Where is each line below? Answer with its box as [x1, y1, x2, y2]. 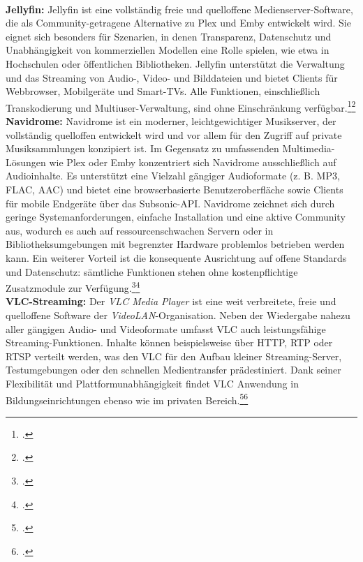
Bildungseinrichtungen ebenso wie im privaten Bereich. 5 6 [6, 390, 249, 407]
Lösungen [6, 154, 46, 169]
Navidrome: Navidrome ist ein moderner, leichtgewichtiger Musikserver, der [6, 114, 336, 128]
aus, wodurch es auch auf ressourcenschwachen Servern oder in [6, 223, 274, 237]
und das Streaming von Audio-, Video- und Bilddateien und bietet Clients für [6, 70, 338, 84]
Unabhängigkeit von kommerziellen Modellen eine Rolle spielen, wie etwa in [6, 43, 329, 57]
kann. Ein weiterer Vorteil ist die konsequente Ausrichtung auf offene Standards [6, 250, 347, 265]
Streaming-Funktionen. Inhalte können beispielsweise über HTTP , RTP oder [6, 335, 333, 350]
